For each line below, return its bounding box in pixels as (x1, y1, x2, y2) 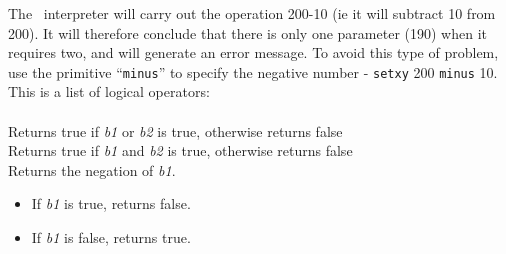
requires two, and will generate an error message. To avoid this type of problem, (8, 42, 499, 63)
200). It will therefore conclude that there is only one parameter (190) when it (8, 22, 487, 43)
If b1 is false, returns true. (31, 227, 191, 247)
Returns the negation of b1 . (8, 159, 176, 180)
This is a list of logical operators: (8, 81, 210, 102)
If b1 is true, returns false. (31, 193, 191, 214)
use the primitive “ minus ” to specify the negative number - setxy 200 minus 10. (8, 61, 498, 82)
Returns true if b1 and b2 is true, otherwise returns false (8, 140, 353, 161)
